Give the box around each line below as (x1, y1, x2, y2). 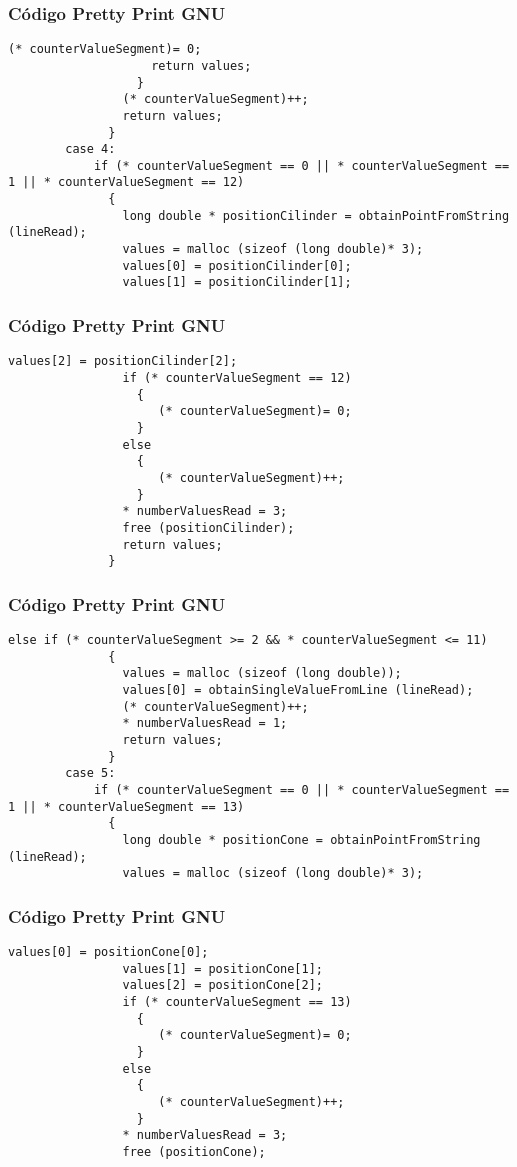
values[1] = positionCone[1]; (122, 961, 323, 976)
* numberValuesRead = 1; (122, 716, 288, 731)
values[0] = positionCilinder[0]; (122, 258, 352, 273)
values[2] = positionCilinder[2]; (8, 354, 238, 369)
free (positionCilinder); (122, 520, 295, 535)
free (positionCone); (122, 1144, 266, 1159)
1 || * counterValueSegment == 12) (8, 175, 245, 190)
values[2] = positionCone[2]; (122, 978, 323, 993)
